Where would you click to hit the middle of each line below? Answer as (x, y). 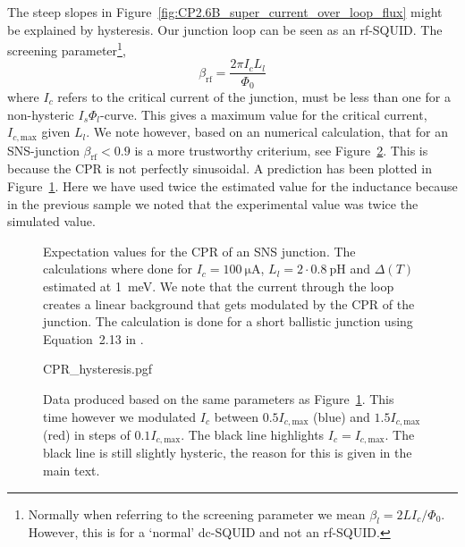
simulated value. (51, 221)
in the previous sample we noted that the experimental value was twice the (213, 203)
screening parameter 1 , (67, 49)
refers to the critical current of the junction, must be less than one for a (254, 96)
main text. (72, 471)
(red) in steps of (87, 434)
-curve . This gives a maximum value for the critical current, (264, 114)
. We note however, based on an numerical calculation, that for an (267, 132)
